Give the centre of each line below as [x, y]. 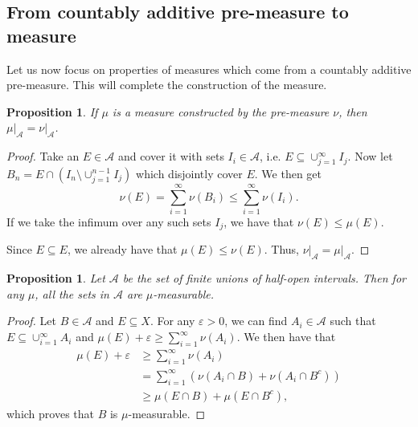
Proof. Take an [43, 156]
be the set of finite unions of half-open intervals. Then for [264, 278]
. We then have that [286, 337]
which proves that [51, 413]
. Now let [370, 156]
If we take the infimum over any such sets [109, 222]
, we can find [256, 321]
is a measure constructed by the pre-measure [221, 111]
